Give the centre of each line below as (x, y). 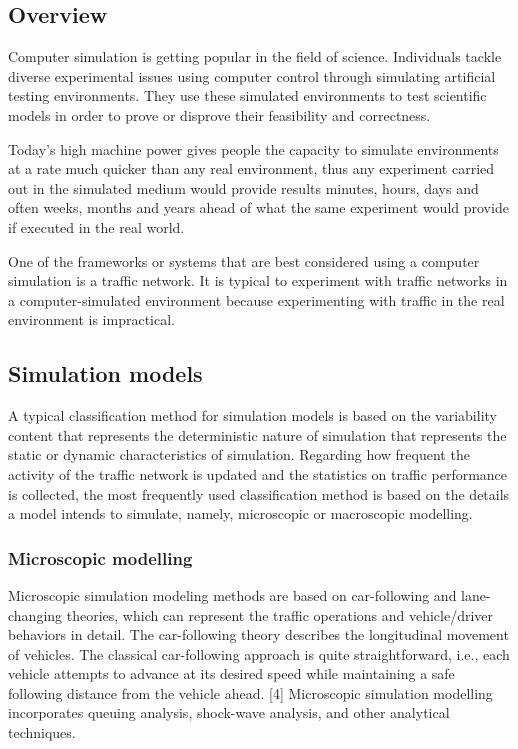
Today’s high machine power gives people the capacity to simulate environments (253, 148)
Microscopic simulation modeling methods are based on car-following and (232, 594)
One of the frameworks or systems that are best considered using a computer (244, 260)
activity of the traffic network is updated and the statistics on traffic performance (258, 473)
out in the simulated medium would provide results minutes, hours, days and (243, 187)
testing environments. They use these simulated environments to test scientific (247, 95)
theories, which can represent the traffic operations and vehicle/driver (280, 614)
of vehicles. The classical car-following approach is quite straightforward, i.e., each (259, 653)
